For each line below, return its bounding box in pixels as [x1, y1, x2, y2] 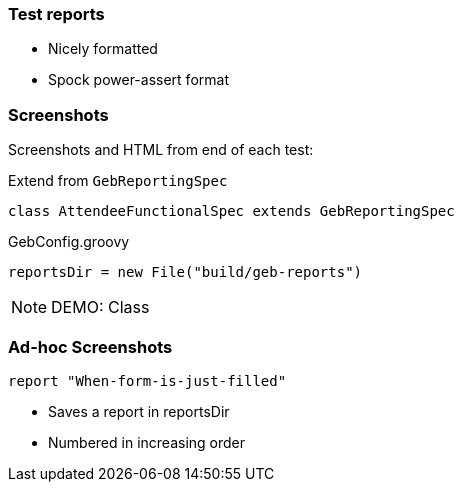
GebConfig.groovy [8, 233, 130, 251]
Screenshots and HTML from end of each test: [8, 141, 314, 159]
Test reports [8, 4, 105, 24]
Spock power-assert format [48, 71, 229, 89]
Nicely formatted [48, 40, 158, 58]
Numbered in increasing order [48, 433, 246, 451]
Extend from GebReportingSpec [8, 172, 228, 190]
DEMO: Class [51, 297, 150, 318]
